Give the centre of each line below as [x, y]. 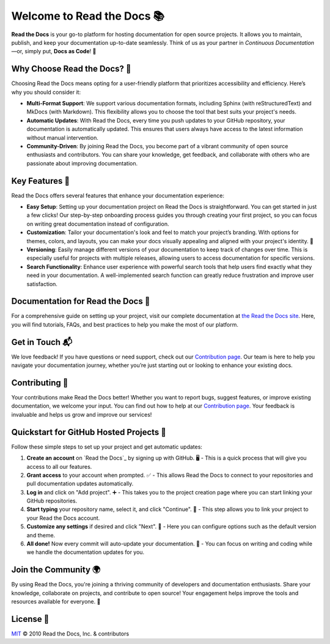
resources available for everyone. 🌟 [56, 602]
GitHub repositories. [52, 501]
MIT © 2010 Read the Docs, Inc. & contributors [70, 634]
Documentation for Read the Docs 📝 [81, 301]
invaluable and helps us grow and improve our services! [82, 414]
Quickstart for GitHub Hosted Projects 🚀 [89, 432]
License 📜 [30, 619]
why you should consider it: [46, 92]
